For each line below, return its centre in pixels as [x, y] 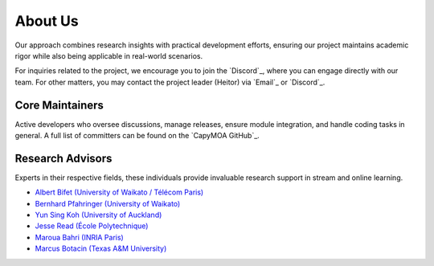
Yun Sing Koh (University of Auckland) [98, 215]
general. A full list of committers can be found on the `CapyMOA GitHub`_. [137, 136]
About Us [47, 21]
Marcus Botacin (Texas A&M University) [101, 248]
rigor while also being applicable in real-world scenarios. [109, 55]
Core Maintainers [59, 105]
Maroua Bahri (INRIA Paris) [79, 237]
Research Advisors [63, 158]
